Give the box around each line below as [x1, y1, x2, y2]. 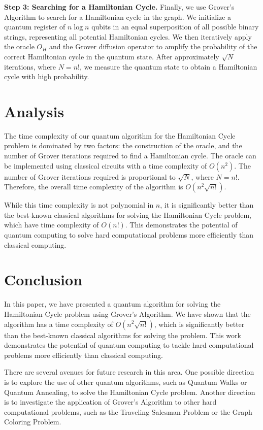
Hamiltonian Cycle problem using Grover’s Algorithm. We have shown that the [4, 308, 251, 319]
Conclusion [4, 269, 83, 290]
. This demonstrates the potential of [125, 219, 238, 230]
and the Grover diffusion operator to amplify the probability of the [49, 41, 257, 52]
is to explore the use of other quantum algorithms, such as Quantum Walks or [4, 376, 247, 387]
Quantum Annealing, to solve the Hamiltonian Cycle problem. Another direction [4, 386, 255, 397]
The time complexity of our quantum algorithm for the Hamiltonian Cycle [4, 130, 236, 141]
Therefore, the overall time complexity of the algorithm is [4, 181, 183, 192]
